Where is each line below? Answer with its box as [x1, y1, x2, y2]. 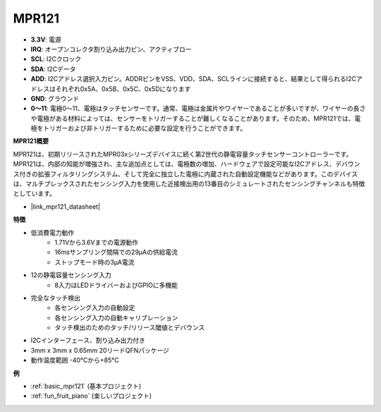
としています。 [13, 189, 56, 198]
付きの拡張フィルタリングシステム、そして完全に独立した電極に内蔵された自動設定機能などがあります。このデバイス [18, 169, 358, 178]
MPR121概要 [13, 137, 49, 145]
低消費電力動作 [30, 228, 74, 236]
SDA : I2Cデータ [30, 64, 76, 73]
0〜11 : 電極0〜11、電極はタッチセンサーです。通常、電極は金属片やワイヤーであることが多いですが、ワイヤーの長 [30, 104, 360, 113]
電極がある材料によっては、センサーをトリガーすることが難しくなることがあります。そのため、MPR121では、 [36, 114, 355, 123]
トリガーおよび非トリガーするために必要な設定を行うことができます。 [42, 124, 247, 133]
